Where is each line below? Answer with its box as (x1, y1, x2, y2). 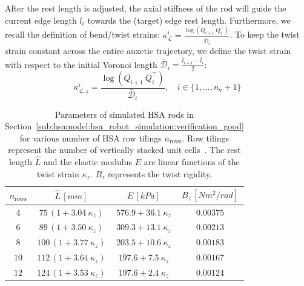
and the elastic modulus (44, 155, 133, 168)
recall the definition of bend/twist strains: (5, 28, 160, 41)
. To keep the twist (230, 28, 300, 41)
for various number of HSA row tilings (19, 131, 162, 144)
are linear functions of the (144, 155, 240, 168)
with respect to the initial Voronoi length (5, 58, 157, 70)
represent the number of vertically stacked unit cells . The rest (8, 143, 241, 156)
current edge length (5, 13, 77, 26)
